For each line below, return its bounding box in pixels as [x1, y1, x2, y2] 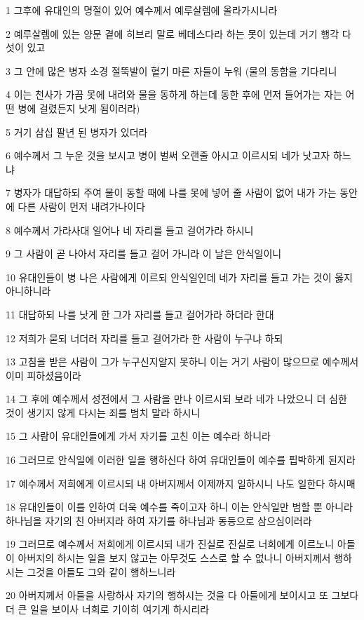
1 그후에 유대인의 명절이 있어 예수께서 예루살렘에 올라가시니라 [6, 3, 278, 17]
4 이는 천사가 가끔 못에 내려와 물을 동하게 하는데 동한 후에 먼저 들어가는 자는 [6, 87, 342, 102]
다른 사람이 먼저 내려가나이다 [18, 198, 145, 213]
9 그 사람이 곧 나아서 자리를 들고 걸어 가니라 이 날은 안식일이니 [6, 246, 282, 261]
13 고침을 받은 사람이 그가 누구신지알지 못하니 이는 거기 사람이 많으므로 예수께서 [6, 354, 359, 369]
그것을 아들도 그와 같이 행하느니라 [27, 564, 176, 579]
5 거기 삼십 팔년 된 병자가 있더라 [6, 124, 148, 139]
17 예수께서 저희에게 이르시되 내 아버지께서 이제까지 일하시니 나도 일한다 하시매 [6, 476, 356, 490]
